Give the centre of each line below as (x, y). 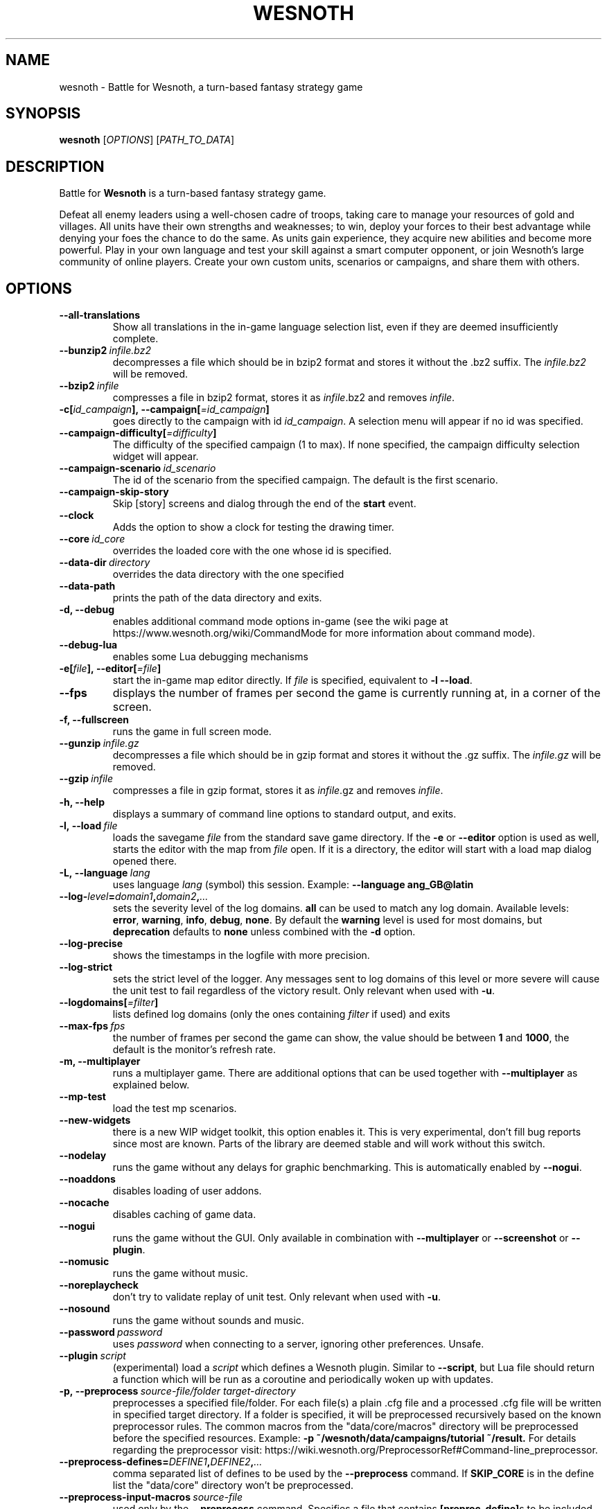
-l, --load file (88, 826)
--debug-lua (88, 645)
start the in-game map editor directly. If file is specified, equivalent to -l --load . (292, 680)
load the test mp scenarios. (175, 1109)
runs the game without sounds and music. (208, 1321)
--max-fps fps (92, 1026)
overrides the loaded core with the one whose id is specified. (252, 551)
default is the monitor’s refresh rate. (194, 1050)
